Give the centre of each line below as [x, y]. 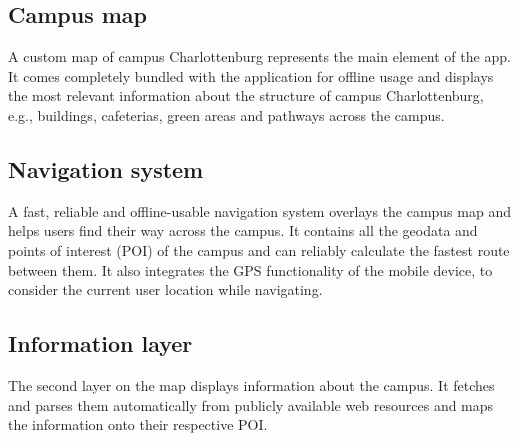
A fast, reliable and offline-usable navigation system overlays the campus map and [259, 210]
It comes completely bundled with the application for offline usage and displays [251, 75]
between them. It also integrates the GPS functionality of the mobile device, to [250, 269]
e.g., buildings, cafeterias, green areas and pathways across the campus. [226, 114]
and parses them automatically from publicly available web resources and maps [251, 404]
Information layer [100, 343]
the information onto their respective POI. [138, 424]
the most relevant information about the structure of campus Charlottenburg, [246, 95]
